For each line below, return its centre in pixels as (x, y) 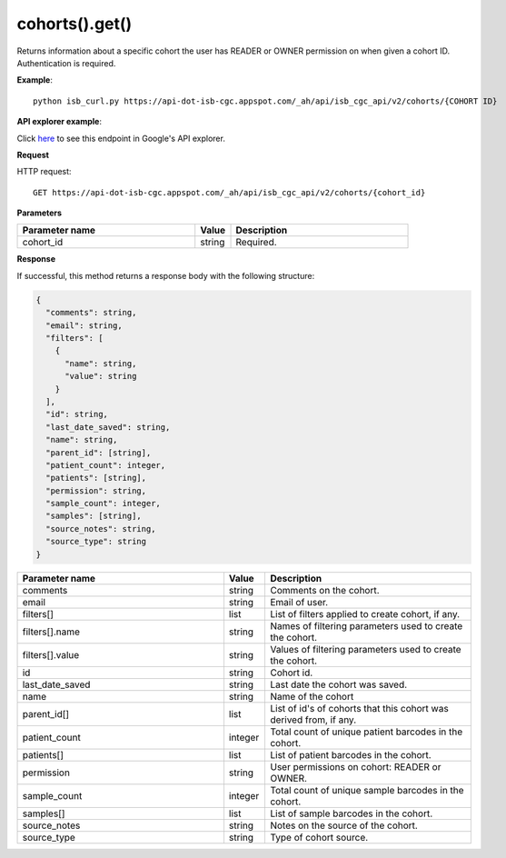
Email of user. (299, 602)
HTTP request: (44, 172)
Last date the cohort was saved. (338, 684)
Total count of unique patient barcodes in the (366, 732)
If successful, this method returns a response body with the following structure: (166, 275)
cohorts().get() (74, 24)
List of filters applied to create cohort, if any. (365, 614)
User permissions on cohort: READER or (355, 766)
